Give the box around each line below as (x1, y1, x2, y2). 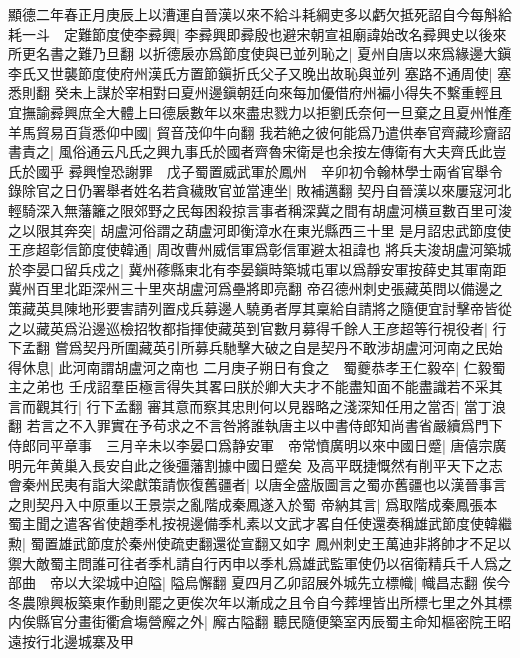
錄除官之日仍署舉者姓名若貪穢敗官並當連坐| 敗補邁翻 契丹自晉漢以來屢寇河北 (8, 180, 512, 201)
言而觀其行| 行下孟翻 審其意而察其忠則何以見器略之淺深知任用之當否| (8, 395, 460, 416)
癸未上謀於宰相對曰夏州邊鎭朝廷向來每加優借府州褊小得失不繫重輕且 (54, 82, 503, 103)
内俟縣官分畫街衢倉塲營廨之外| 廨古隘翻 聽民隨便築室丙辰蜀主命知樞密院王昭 (8, 611, 512, 632)
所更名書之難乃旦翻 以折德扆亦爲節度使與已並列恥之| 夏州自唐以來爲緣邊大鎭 (8, 43, 512, 64)
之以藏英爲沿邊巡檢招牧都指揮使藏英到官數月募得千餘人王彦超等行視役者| (8, 317, 488, 338)
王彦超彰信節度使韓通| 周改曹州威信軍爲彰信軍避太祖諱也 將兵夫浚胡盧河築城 (8, 239, 512, 260)
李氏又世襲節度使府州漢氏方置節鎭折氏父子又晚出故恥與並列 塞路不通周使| (8, 62, 493, 83)
